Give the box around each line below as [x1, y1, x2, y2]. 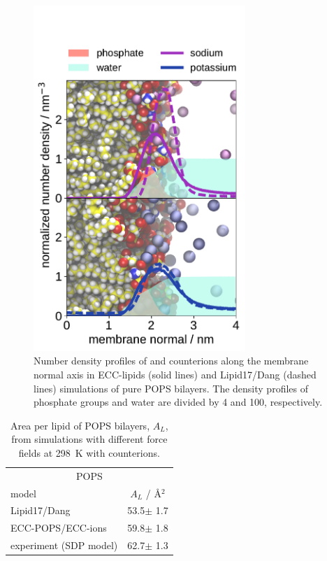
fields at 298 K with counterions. [18, 445, 160, 460]
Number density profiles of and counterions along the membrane [34, 353, 309, 368]
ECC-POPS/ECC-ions [10, 520, 107, 535]
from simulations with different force [11, 432, 168, 446]
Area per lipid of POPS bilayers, [10, 418, 150, 432]
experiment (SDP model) [10, 538, 118, 553]
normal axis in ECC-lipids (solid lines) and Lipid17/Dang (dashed [34, 367, 317, 381]
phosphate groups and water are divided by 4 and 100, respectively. [34, 395, 323, 409]
